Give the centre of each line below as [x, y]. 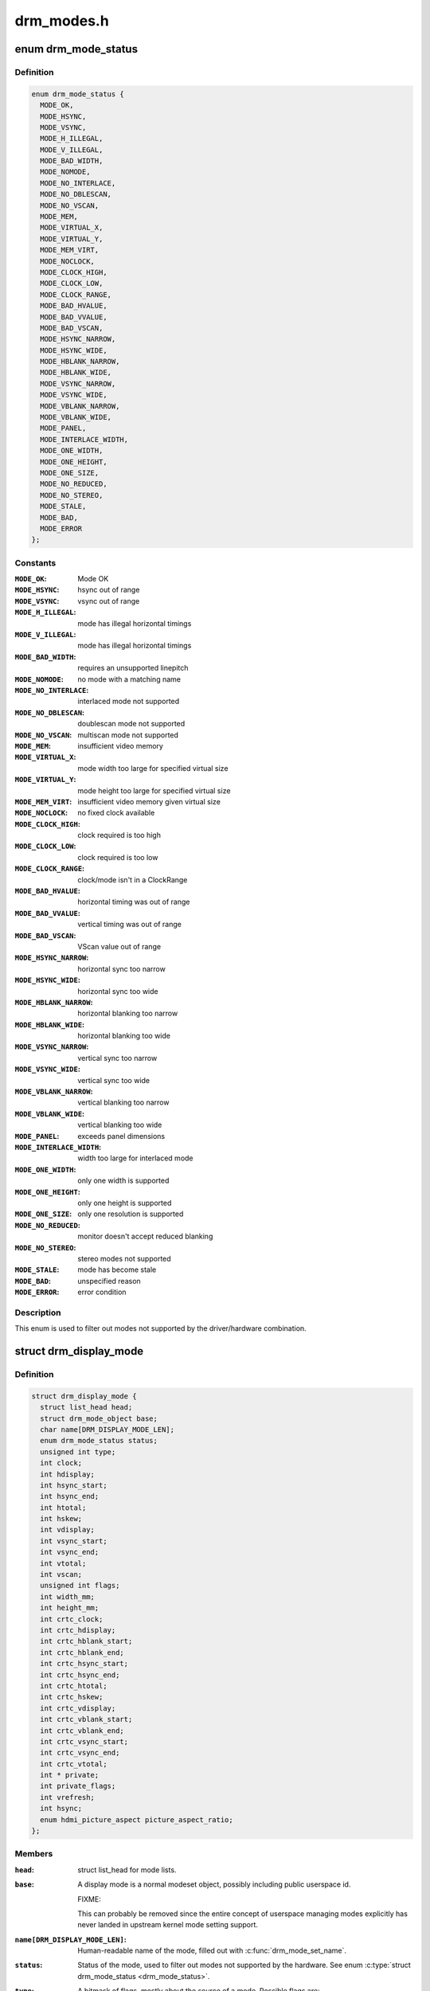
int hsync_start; [74, 1485]
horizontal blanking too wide [124, 1036]
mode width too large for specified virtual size [153, 768]
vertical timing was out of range [130, 925]
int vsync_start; [74, 1541]
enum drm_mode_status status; [99, 1441]
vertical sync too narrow [117, 1058]
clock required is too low [118, 857]
